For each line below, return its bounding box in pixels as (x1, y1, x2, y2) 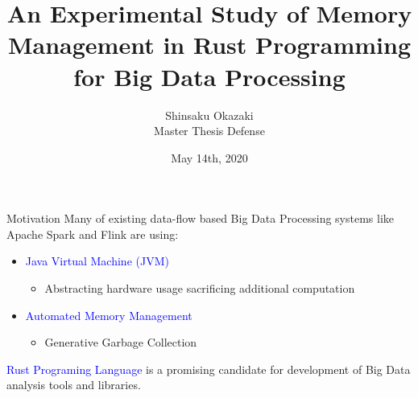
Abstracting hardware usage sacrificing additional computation (44, 280, 355, 297)
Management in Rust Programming (7, 28, 412, 61)
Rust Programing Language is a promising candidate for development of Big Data (6, 360, 411, 377)
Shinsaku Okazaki (165, 106, 254, 123)
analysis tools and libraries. (6, 376, 141, 393)
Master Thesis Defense (154, 122, 265, 139)
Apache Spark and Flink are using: (6, 225, 179, 242)
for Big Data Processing (73, 59, 346, 92)
